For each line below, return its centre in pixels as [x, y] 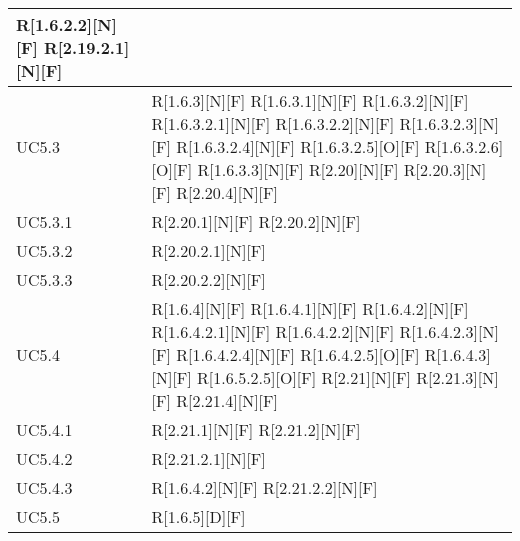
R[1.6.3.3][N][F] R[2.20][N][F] [298, 169]
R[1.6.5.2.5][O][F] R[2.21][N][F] [304, 377]
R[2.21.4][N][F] [227, 400]
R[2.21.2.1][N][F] [208, 458]
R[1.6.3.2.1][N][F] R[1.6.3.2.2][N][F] [273, 123]
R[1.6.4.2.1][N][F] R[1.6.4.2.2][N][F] [273, 331]
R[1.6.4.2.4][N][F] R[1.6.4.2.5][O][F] [298, 354]
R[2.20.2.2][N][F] [208, 279]
